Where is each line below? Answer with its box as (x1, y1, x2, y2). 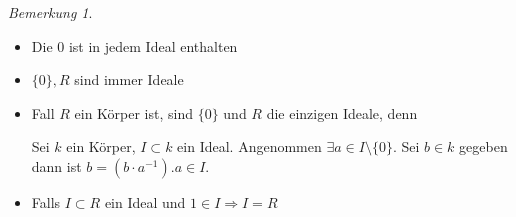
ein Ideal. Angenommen (177, 136, 322, 157)
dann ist (31, 155, 82, 176)
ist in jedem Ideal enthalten (68, 35, 238, 56)
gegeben (459, 136, 508, 157)
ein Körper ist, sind (74, 102, 194, 123)
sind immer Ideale (74, 69, 184, 90)
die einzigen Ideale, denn (266, 102, 418, 123)
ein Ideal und (104, 191, 186, 212)
